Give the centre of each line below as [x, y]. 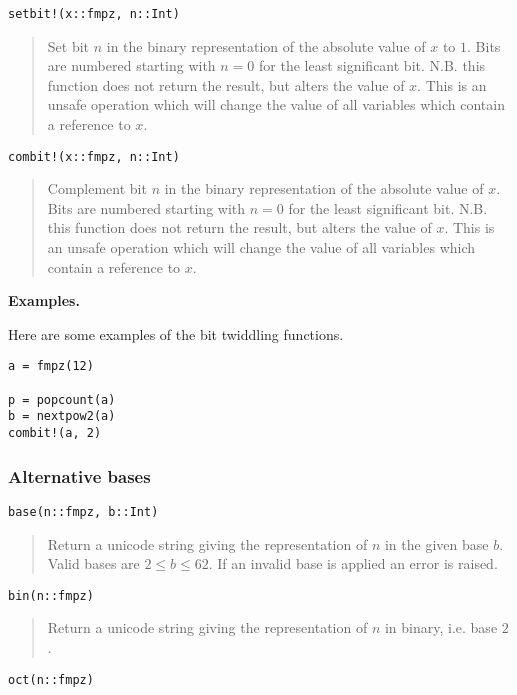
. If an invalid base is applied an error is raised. [353, 563]
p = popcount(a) [62, 399]
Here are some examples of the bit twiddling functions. [176, 333]
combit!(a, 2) [55, 433]
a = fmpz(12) [51, 366]
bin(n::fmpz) [51, 595]
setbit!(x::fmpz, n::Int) [94, 14]
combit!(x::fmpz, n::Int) [94, 156]
